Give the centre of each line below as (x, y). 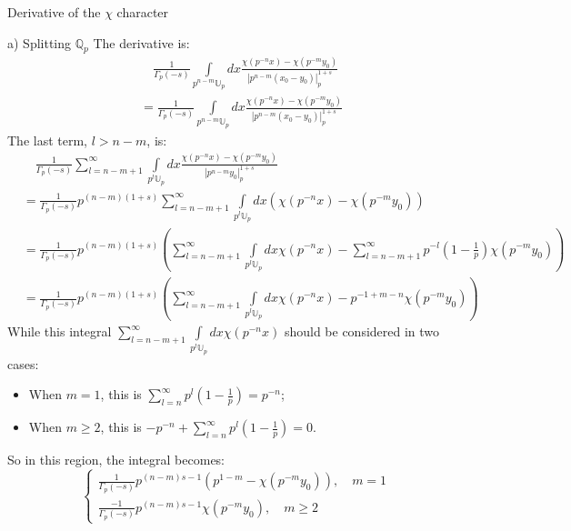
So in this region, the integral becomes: (116, 460)
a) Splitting (40, 42)
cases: (23, 363)
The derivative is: (141, 42)
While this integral (60, 331)
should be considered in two (362, 331)
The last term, (47, 140)
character (143, 12)
